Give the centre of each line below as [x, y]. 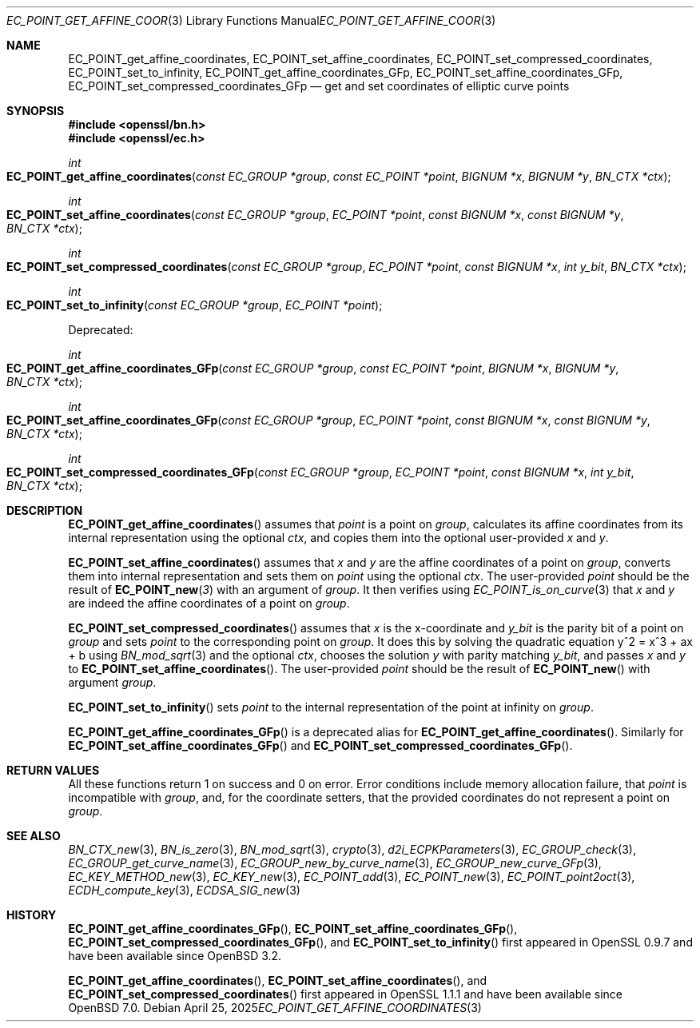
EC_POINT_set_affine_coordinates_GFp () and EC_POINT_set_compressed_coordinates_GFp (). [320, 745]
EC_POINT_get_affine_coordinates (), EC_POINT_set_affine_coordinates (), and [278, 980]
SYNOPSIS [36, 111]
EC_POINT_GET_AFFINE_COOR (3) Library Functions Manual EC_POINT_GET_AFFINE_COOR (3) [251, 20]
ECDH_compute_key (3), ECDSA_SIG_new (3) [184, 890]
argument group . [112, 682]
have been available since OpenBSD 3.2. [175, 956]
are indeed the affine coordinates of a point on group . [209, 603]
